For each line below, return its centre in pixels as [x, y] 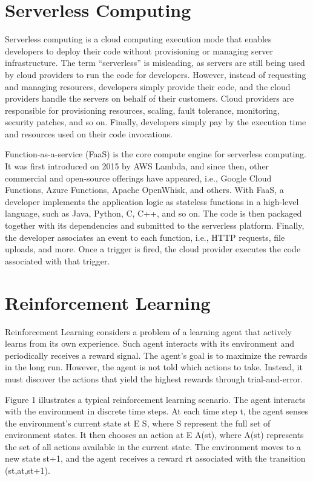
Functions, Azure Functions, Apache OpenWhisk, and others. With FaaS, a [144, 190]
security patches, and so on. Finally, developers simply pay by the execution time [156, 122]
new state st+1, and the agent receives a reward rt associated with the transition [155, 458]
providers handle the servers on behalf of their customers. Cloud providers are [150, 98]
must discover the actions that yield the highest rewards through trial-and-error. [154, 378]
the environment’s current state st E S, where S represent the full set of [138, 423]
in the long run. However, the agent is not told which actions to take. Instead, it [154, 367]
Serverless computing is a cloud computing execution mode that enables [138, 39]
